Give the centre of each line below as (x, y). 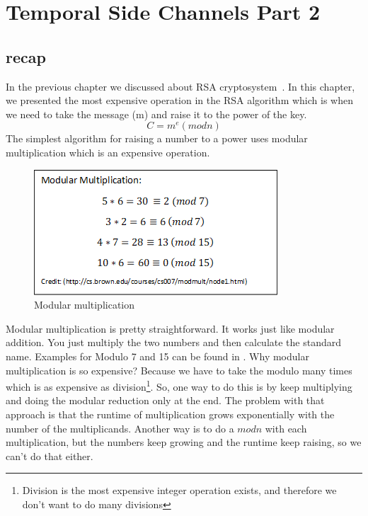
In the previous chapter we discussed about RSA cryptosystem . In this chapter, (180, 86)
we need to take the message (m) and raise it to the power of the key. (156, 114)
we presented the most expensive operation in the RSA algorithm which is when (179, 100)
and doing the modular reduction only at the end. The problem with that (165, 400)
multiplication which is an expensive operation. (108, 152)
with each (286, 428)
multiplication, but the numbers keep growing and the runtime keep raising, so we (184, 442)
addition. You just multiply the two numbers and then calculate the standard (174, 342)
